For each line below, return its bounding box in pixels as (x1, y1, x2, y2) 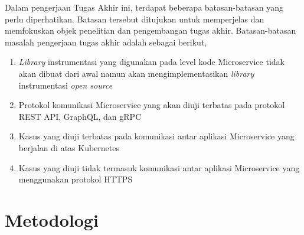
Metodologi (5, 207, 99, 231)
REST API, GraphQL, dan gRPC (18, 110, 142, 122)
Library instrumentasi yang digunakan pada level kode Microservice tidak (18, 56, 285, 68)
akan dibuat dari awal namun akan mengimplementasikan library (18, 67, 254, 79)
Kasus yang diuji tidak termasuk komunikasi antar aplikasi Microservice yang (18, 161, 300, 174)
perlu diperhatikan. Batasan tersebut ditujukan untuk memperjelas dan (5, 12, 264, 25)
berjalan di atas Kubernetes (18, 141, 119, 154)
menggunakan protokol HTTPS (18, 173, 133, 185)
